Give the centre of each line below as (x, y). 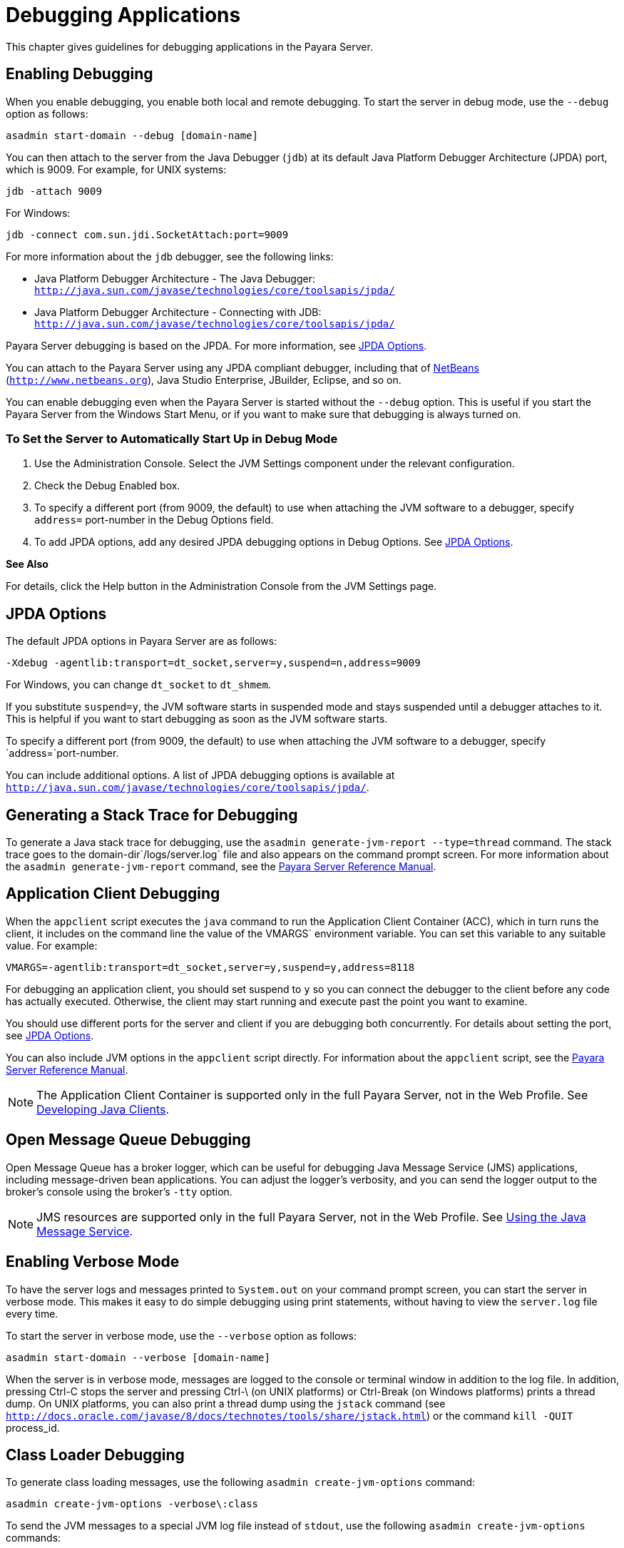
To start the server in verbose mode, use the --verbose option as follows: (181, 1335)
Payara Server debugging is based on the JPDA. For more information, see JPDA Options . (216, 345)
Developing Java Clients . (103, 1109)
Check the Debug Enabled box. (107, 486)
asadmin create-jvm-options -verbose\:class (132, 1504)
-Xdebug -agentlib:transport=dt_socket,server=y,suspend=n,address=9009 (213, 663)
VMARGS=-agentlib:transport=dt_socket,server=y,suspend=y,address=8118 (210, 967)
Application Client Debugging (113, 894)
